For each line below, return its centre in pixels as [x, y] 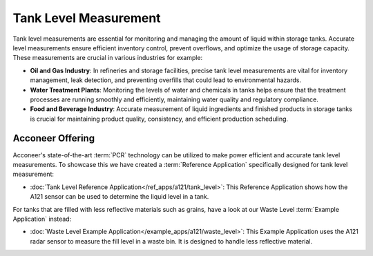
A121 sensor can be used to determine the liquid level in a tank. [119, 197]
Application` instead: [42, 219]
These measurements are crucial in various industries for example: [108, 58]
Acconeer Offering [54, 138]
